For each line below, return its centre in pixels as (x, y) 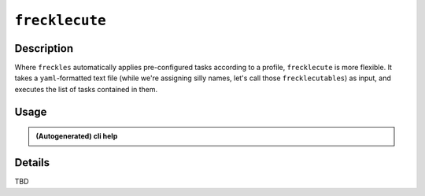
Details (32, 163)
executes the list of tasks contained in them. (86, 89)
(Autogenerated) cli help (77, 136)
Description (44, 48)
